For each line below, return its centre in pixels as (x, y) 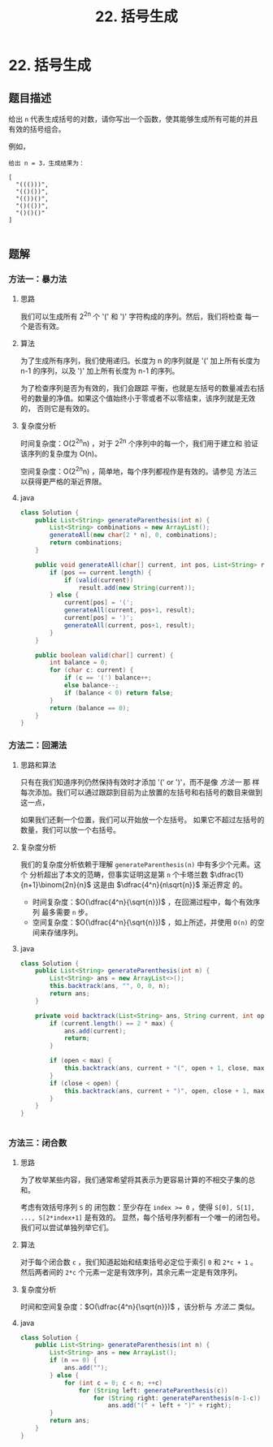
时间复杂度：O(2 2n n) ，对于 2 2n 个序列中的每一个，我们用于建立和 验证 (139, 442)
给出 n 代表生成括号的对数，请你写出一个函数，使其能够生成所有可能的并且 (133, 119)
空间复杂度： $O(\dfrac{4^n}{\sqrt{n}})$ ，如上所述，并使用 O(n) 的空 (148, 922)
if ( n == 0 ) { (74, 1360)
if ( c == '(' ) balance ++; (108, 678)
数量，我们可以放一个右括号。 (70, 830)
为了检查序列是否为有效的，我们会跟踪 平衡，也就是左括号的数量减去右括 (142, 388)
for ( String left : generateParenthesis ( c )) (153, 1390)
